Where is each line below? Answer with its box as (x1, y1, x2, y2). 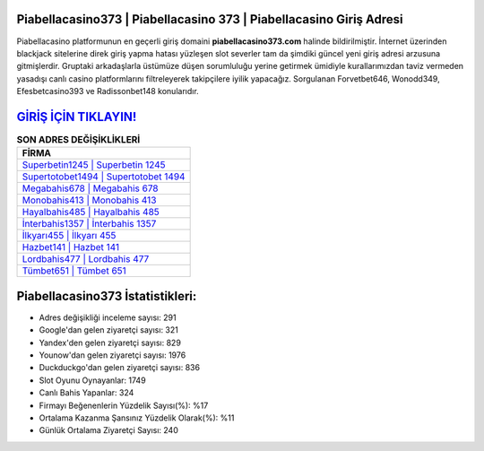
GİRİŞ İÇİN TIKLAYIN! (16, 108, 137, 125)
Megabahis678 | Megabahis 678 (22, 182, 159, 195)
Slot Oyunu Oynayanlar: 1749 (39, 375, 147, 386)
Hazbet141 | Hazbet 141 (22, 241, 120, 254)
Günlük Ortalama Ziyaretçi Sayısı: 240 (39, 425, 178, 436)
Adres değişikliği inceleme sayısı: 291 (39, 312, 177, 323)
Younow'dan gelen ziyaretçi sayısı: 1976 (39, 350, 186, 360)
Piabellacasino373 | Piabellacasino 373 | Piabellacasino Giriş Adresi (16, 12, 403, 27)
